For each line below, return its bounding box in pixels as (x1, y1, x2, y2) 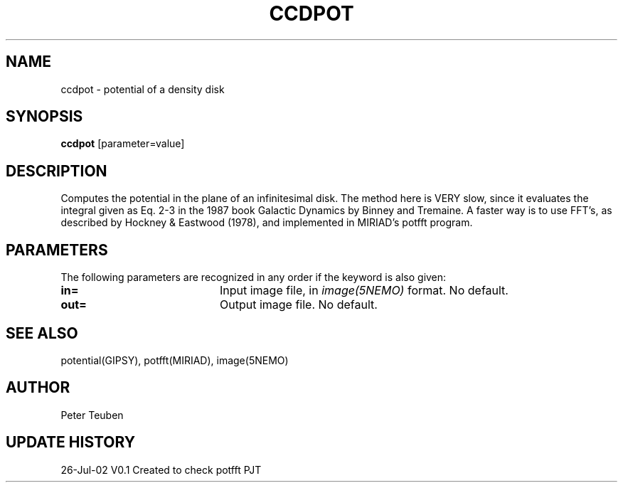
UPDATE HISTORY (6, 433, 136, 452)
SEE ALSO (6, 324, 78, 342)
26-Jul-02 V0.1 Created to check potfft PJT (60, 463, 262, 476)
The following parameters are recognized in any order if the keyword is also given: (60, 271, 447, 284)
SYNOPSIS (6, 107, 83, 126)
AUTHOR (6, 378, 70, 397)
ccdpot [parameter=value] (60, 137, 185, 150)
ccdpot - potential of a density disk (60, 83, 225, 95)
